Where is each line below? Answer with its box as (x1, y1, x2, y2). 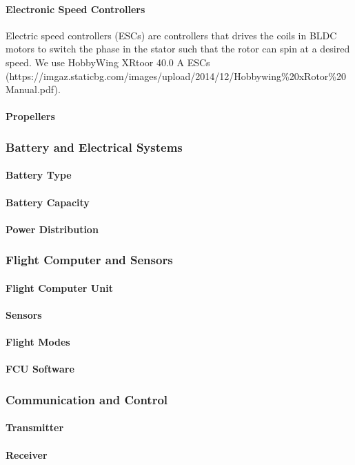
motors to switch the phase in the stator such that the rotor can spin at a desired (6, 41, 350, 56)
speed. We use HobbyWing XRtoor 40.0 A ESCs (6, 55, 210, 69)
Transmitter (6, 420, 64, 435)
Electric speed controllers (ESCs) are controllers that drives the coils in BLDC (6, 28, 337, 42)
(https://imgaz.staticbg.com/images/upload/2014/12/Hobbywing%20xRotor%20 (6, 68, 346, 83)
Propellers (6, 109, 55, 123)
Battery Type (6, 168, 72, 182)
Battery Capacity (6, 195, 90, 209)
